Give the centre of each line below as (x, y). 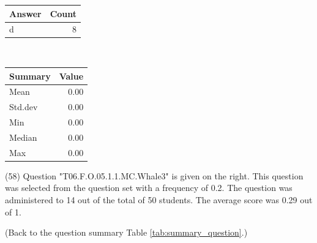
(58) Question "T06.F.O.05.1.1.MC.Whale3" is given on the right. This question (154, 175)
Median (23, 137)
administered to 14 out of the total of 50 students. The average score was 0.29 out (159, 200)
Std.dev (24, 107)
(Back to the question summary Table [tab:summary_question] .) (126, 232)
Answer (25, 13)
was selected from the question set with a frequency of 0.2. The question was (149, 188)
